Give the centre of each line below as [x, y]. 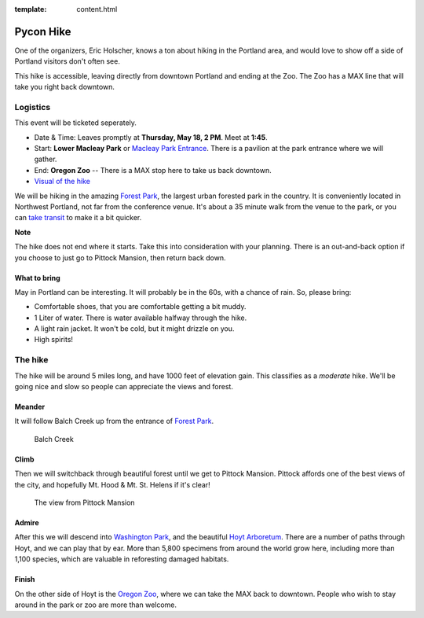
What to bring [37, 278]
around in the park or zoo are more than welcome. [95, 605]
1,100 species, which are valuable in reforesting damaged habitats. [122, 559]
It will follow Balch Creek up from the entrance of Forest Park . [114, 421]
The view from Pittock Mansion [84, 502]
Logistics [33, 107]
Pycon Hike [43, 31]
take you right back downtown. [65, 87]
